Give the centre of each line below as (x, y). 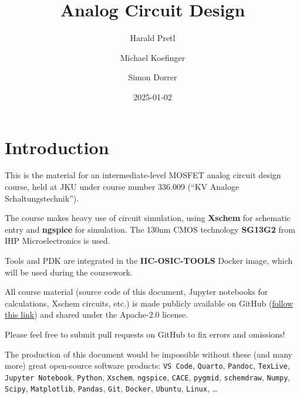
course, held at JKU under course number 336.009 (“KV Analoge (122, 187)
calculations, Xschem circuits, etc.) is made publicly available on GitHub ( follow (149, 303)
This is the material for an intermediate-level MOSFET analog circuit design (143, 175)
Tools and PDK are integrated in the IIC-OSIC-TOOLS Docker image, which (149, 260)
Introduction (57, 147)
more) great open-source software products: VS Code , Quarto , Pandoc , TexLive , (147, 365)
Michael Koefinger (153, 57)
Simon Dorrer (153, 77)
